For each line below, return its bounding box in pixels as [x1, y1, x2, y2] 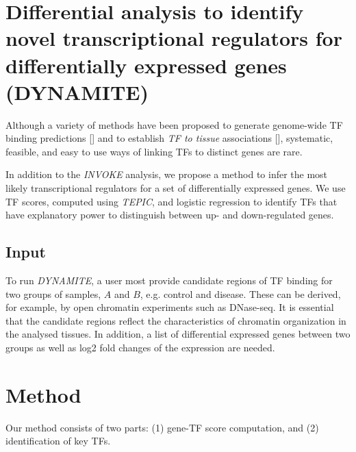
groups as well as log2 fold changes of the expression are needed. [5, 340, 275, 355]
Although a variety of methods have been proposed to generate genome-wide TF [5, 117, 343, 131]
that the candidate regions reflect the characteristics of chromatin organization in [5, 313, 346, 327]
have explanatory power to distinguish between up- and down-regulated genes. [5, 208, 334, 222]
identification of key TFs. [5, 434, 111, 448]
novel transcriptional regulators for [5, 24, 342, 52]
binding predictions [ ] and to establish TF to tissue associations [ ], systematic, [5, 131, 333, 145]
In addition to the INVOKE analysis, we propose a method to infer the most [5, 167, 328, 181]
